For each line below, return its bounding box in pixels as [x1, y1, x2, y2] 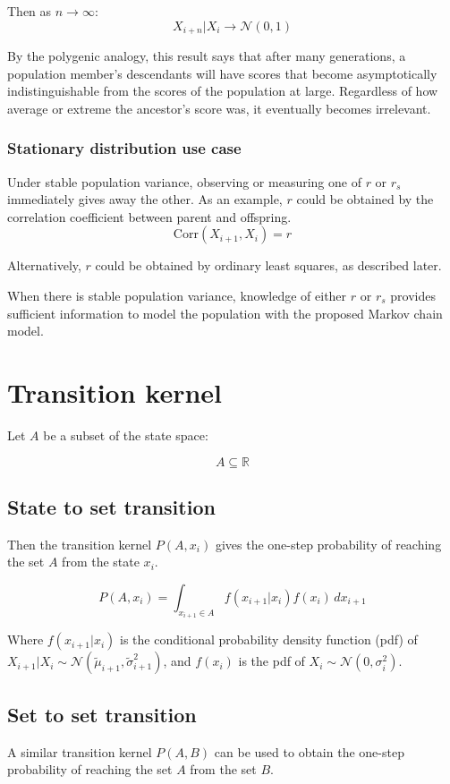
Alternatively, [7, 256, 81, 275]
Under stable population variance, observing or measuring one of [7, 172, 361, 191]
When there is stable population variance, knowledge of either [7, 286, 347, 305]
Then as [7, 2, 52, 20]
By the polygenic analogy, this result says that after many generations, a [7, 47, 406, 65]
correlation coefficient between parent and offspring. [7, 207, 292, 226]
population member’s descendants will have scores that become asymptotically [7, 64, 437, 82]
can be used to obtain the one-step [214, 742, 404, 761]
